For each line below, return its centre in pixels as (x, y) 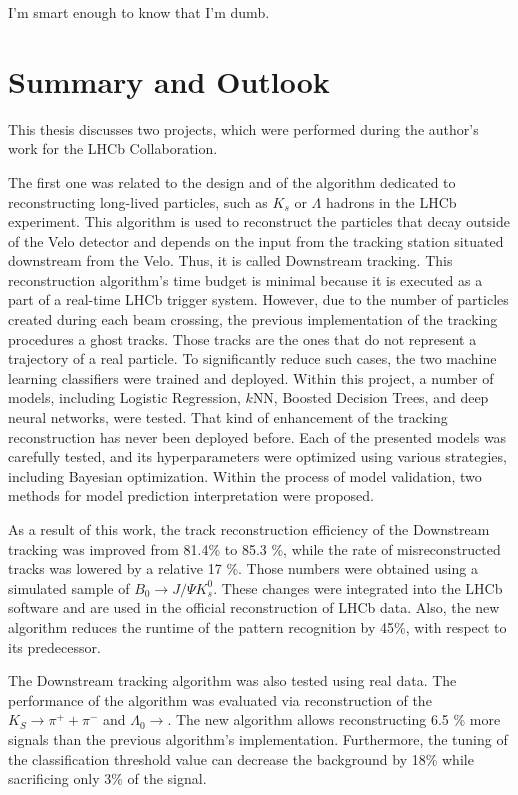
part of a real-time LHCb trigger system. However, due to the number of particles (258, 299)
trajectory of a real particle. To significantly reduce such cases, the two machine (252, 358)
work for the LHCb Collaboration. (113, 148)
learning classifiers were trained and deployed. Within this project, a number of (251, 377)
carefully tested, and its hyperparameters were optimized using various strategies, (257, 456)
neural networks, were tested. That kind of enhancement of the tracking (228, 417)
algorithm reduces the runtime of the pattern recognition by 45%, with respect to (257, 626)
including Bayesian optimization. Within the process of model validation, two (245, 475)
